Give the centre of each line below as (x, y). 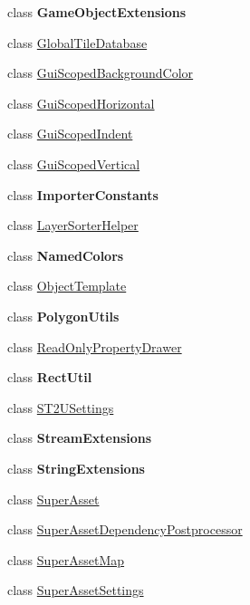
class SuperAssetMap (66, 559)
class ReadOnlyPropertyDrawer (95, 346)
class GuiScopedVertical (74, 163)
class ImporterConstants (83, 194)
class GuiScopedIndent (70, 134)
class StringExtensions (76, 468)
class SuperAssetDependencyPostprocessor (125, 529)
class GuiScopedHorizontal (81, 103)
